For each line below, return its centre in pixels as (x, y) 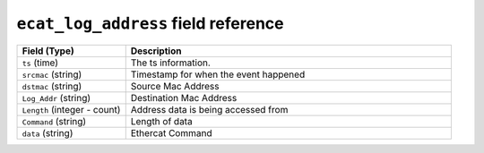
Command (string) (54, 121)
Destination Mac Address (184, 98)
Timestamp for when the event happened (218, 74)
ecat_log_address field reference (150, 23)
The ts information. (170, 63)
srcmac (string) (52, 74)
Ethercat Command (171, 132)
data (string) (48, 132)
